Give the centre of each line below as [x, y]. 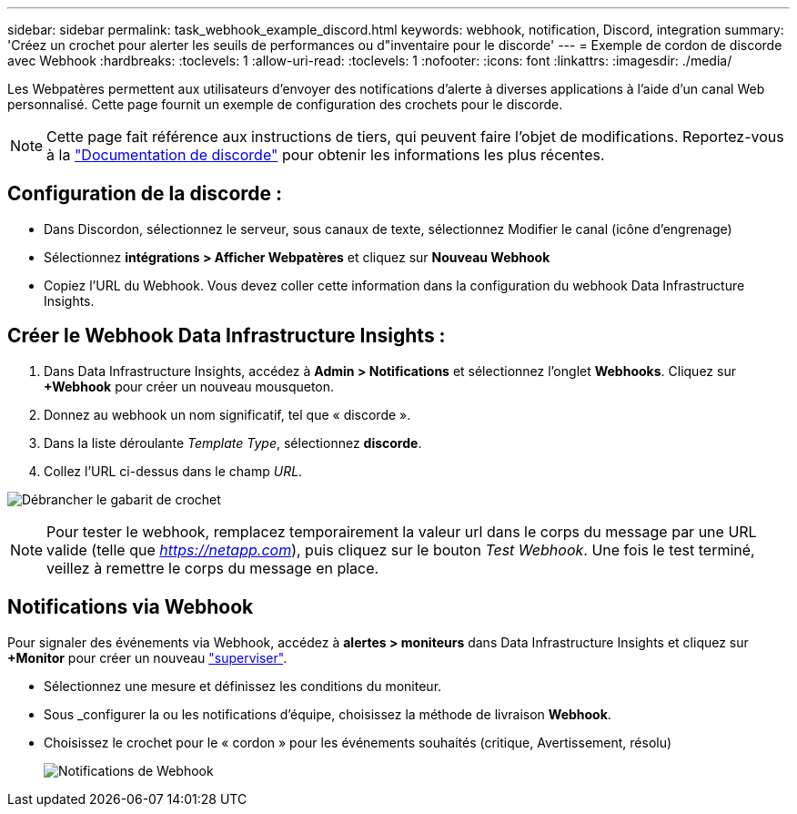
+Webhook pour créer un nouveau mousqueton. [189, 386]
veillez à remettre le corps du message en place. [213, 568]
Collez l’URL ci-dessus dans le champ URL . [173, 471]
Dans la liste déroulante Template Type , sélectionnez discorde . [233, 443]
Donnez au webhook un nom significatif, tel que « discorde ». [227, 414]
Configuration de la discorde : [145, 194]
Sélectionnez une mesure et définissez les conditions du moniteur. [243, 686]
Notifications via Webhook [131, 607]
